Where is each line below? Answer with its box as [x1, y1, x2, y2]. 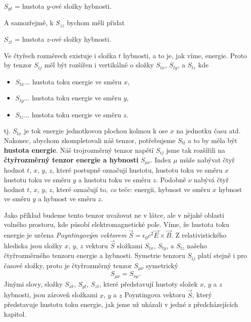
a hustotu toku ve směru [78, 175, 151, 185]
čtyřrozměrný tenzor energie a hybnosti [4, 154, 139, 164]
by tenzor [4, 60, 32, 70]
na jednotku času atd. [176, 126, 241, 136]
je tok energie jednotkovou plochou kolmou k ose [24, 126, 168, 136]
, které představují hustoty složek [99, 278, 198, 289]
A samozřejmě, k [4, 17, 54, 28]
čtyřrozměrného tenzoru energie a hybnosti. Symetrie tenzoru [4, 250, 185, 260]
